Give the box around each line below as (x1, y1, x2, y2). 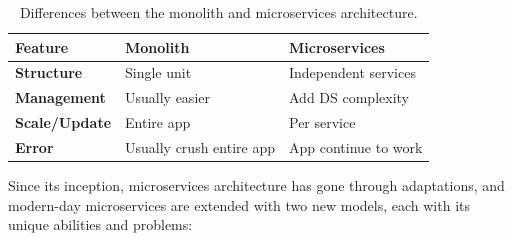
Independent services (288, 62, 416, 83)
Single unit (125, 62, 192, 83)
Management (15, 87, 106, 108)
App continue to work (288, 136, 423, 157)
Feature (15, 36, 69, 57)
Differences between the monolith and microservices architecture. (19, 2, 418, 22)
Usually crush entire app (125, 136, 275, 157)
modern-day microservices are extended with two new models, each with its (8, 194, 471, 215)
